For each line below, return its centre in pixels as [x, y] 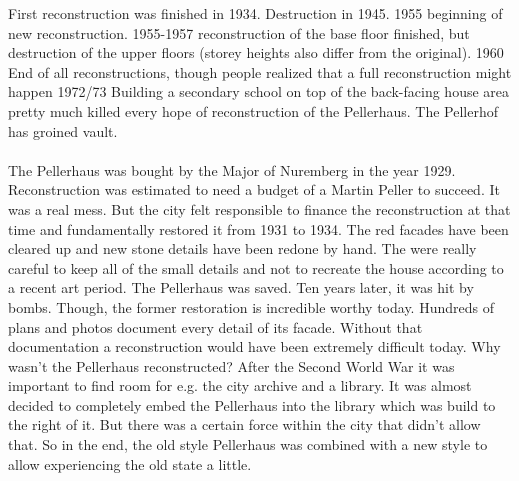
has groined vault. [63, 130]
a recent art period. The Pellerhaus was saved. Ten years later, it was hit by [241, 287]
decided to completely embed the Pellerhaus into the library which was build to [252, 404]
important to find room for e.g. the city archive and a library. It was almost [240, 385]
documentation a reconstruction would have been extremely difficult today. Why [254, 346]
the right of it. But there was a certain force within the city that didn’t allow [244, 424]
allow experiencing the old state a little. [130, 463]
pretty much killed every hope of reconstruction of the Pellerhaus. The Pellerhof [253, 110]
